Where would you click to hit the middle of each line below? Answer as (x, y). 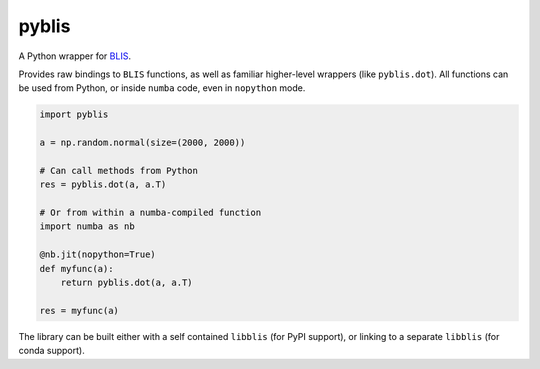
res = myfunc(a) (79, 310)
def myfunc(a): (76, 268)
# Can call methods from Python (119, 170)
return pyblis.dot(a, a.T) (127, 282)
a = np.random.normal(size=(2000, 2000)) (142, 143)
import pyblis (74, 114)
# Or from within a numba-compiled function (150, 213)
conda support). (51, 351)
